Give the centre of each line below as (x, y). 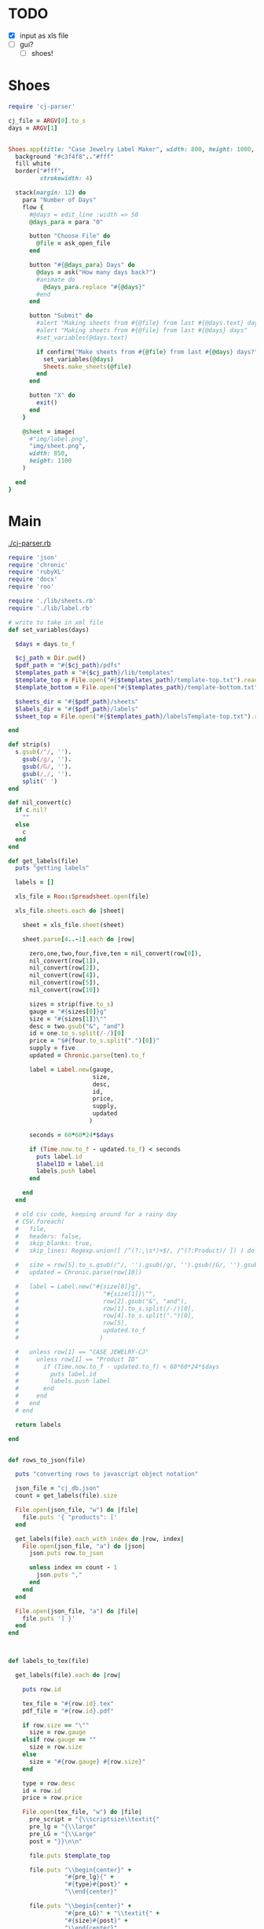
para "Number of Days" (59, 200)
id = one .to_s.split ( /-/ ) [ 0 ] (77, 1033)
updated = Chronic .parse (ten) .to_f (87, 1055)
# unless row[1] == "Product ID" (77, 1359)
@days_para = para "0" (66, 222)
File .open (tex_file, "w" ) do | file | (82, 1812)
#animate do (56, 279)
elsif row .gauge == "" (59, 1740)
